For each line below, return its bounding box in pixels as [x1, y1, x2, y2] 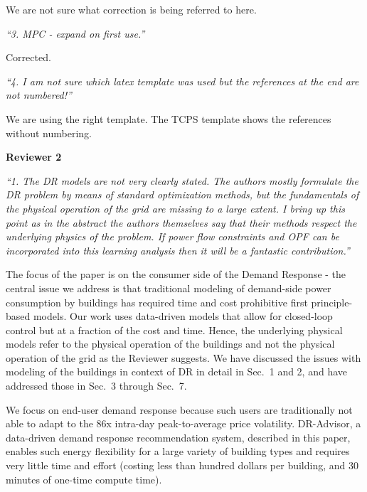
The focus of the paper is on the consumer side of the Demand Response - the [6, 267, 346, 282]
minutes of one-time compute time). [6, 471, 162, 486]
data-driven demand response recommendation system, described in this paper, [6, 429, 351, 444]
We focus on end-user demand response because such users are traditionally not [6, 402, 353, 417]
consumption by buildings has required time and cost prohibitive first [6, 294, 308, 309]
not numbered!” [6, 87, 72, 102]
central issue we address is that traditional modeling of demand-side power [6, 280, 331, 295]
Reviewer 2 [6, 149, 62, 164]
